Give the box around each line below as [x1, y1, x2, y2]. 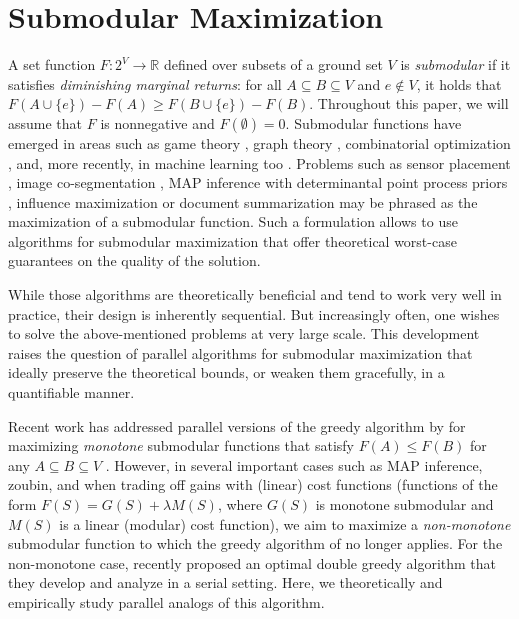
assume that [8, 112, 83, 133]
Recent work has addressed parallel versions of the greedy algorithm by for [8, 415, 466, 436]
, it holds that [416, 73, 502, 94]
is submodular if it [400, 54, 511, 75]
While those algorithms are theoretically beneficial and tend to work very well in [8, 284, 502, 305]
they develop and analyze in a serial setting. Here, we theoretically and [8, 572, 443, 593]
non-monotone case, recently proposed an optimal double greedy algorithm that [8, 552, 497, 573]
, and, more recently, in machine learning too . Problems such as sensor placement [8, 152, 511, 173]
